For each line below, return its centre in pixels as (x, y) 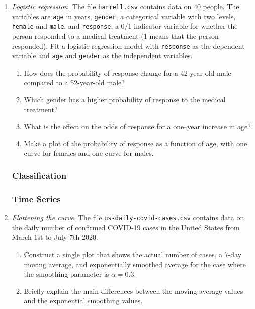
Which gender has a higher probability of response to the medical (125, 100)
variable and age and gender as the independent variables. (102, 56)
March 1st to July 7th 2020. (55, 237)
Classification (39, 175)
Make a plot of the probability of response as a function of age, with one (136, 143)
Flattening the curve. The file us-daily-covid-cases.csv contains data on (128, 218)
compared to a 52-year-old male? (74, 82)
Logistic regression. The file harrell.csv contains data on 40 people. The (125, 6)
